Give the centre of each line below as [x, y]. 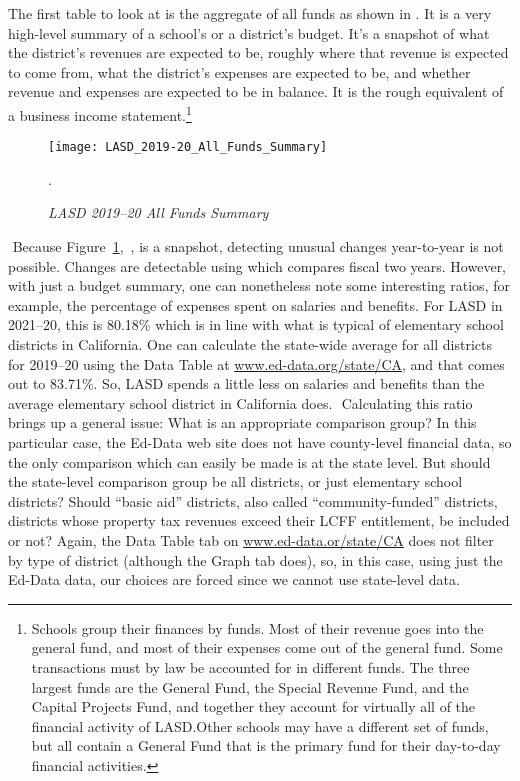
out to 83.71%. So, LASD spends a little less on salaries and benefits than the [246, 383]
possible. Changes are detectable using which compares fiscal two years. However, [257, 265]
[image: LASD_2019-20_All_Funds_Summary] [188, 147]
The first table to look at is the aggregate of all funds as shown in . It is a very [250, 13]
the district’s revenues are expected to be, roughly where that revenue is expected [258, 52]
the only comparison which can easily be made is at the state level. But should [249, 461]
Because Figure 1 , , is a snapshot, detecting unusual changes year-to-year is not [258, 246]
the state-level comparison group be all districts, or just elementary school [235, 481]
